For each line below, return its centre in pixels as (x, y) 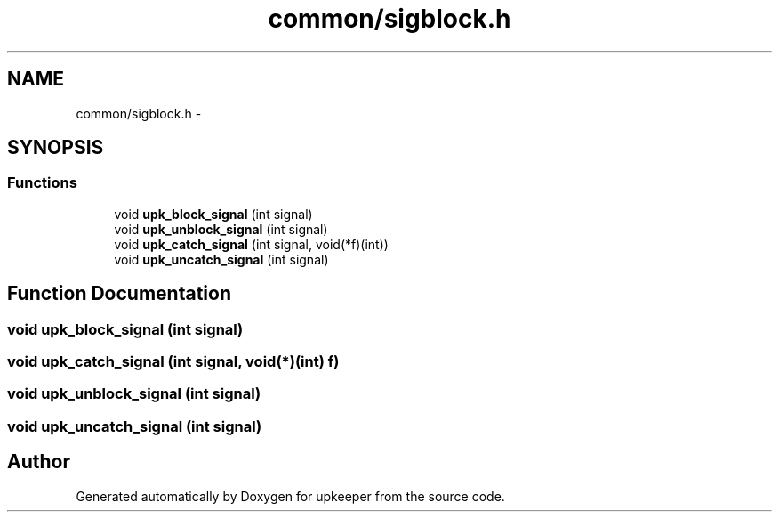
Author (39, 462)
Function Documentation (119, 294)
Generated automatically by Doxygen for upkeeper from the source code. (290, 496)
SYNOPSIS (56, 148)
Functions (42, 183)
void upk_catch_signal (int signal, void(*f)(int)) (251, 244)
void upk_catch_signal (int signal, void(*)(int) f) (173, 362)
